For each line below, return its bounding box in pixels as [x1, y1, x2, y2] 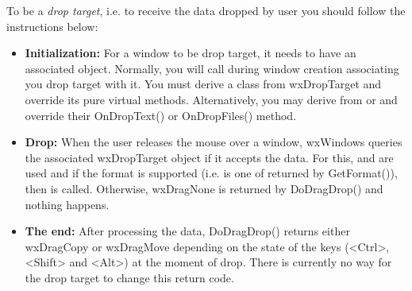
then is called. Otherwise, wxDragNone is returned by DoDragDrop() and [25, 180, 383, 196]
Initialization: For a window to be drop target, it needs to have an [25, 45, 356, 61]
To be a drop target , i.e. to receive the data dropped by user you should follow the [6, 2, 406, 18]
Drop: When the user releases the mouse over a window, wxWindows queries [25, 134, 402, 150]
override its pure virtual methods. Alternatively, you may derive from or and [25, 91, 398, 107]
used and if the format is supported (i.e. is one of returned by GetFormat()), [25, 165, 398, 181]
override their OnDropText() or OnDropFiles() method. [25, 107, 297, 123]
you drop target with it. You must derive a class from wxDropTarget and [25, 76, 382, 92]
